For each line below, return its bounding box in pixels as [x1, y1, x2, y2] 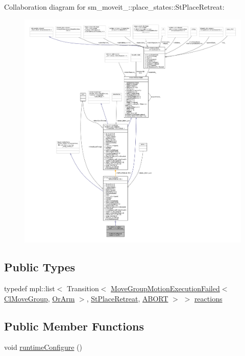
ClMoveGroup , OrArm [4, 293, 75, 303]
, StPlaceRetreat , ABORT [86, 293, 168, 303]
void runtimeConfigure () [4, 342, 82, 352]
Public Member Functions [4, 318, 144, 334]
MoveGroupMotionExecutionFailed [111, 283, 220, 294]
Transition [66, 283, 99, 294]
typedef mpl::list [4, 283, 55, 294]
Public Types [4, 259, 76, 275]
